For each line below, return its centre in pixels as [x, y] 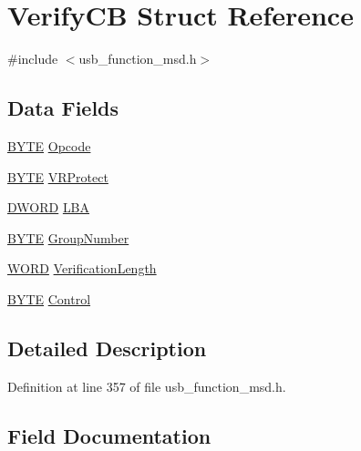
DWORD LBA [49, 207]
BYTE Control [49, 298]
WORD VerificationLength [82, 268]
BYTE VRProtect [58, 176]
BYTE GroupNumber [68, 237]
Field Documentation [109, 435]
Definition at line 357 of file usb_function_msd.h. [147, 386]
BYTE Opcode [49, 145]
